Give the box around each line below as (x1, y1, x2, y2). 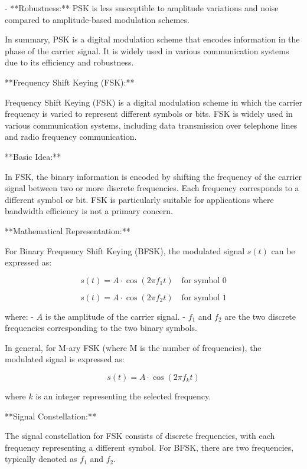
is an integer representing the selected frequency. (35, 390, 211, 402)
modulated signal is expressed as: (5, 353, 125, 365)
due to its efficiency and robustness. (5, 56, 134, 68)
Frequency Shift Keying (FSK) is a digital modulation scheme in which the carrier (5, 96, 302, 108)
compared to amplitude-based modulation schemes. (5, 13, 190, 25)
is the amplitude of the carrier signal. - (45, 310, 185, 322)
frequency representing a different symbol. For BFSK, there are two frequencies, (5, 441, 294, 453)
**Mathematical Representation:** (5, 224, 130, 237)
